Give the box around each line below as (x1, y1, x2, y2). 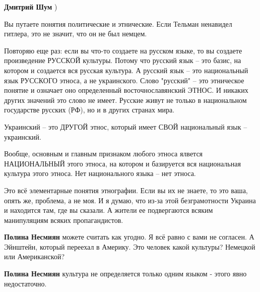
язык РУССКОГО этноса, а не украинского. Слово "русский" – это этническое (4, 75, 244, 85)
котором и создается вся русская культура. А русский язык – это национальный (4, 65, 248, 75)
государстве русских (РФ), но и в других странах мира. (4, 104, 175, 115)
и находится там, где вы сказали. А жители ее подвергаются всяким (4, 205, 213, 215)
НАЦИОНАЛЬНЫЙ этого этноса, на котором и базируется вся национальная (4, 158, 241, 168)
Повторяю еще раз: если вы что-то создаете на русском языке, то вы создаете (4, 45, 242, 55)
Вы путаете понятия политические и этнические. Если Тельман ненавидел (4, 18, 232, 29)
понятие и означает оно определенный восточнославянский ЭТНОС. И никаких (4, 85, 248, 95)
